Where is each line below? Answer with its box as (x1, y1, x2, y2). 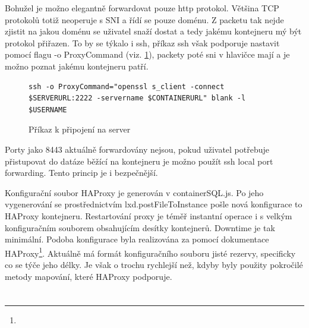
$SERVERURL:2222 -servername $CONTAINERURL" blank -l (29, 94, 246, 103)
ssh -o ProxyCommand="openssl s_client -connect (29, 82, 225, 91)
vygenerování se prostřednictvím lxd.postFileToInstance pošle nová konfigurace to (5, 198, 302, 210)
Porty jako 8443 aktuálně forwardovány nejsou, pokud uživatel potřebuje (5, 143, 269, 155)
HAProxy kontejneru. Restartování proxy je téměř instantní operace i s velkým (5, 209, 292, 222)
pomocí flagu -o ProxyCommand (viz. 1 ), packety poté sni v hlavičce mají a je (5, 48, 290, 61)
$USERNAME (29, 105, 67, 114)
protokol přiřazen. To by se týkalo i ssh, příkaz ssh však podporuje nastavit (5, 36, 280, 49)
